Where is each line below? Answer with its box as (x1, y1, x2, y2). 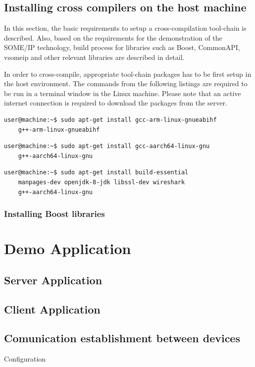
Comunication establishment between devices (4, 330, 240, 346)
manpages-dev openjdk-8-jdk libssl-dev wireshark (18, 178, 185, 186)
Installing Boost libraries (4, 208, 105, 220)
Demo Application (4, 238, 131, 259)
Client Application (4, 301, 101, 316)
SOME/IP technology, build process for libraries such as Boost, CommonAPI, (4, 42, 240, 52)
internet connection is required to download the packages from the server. (4, 98, 227, 108)
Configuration (4, 354, 46, 364)
